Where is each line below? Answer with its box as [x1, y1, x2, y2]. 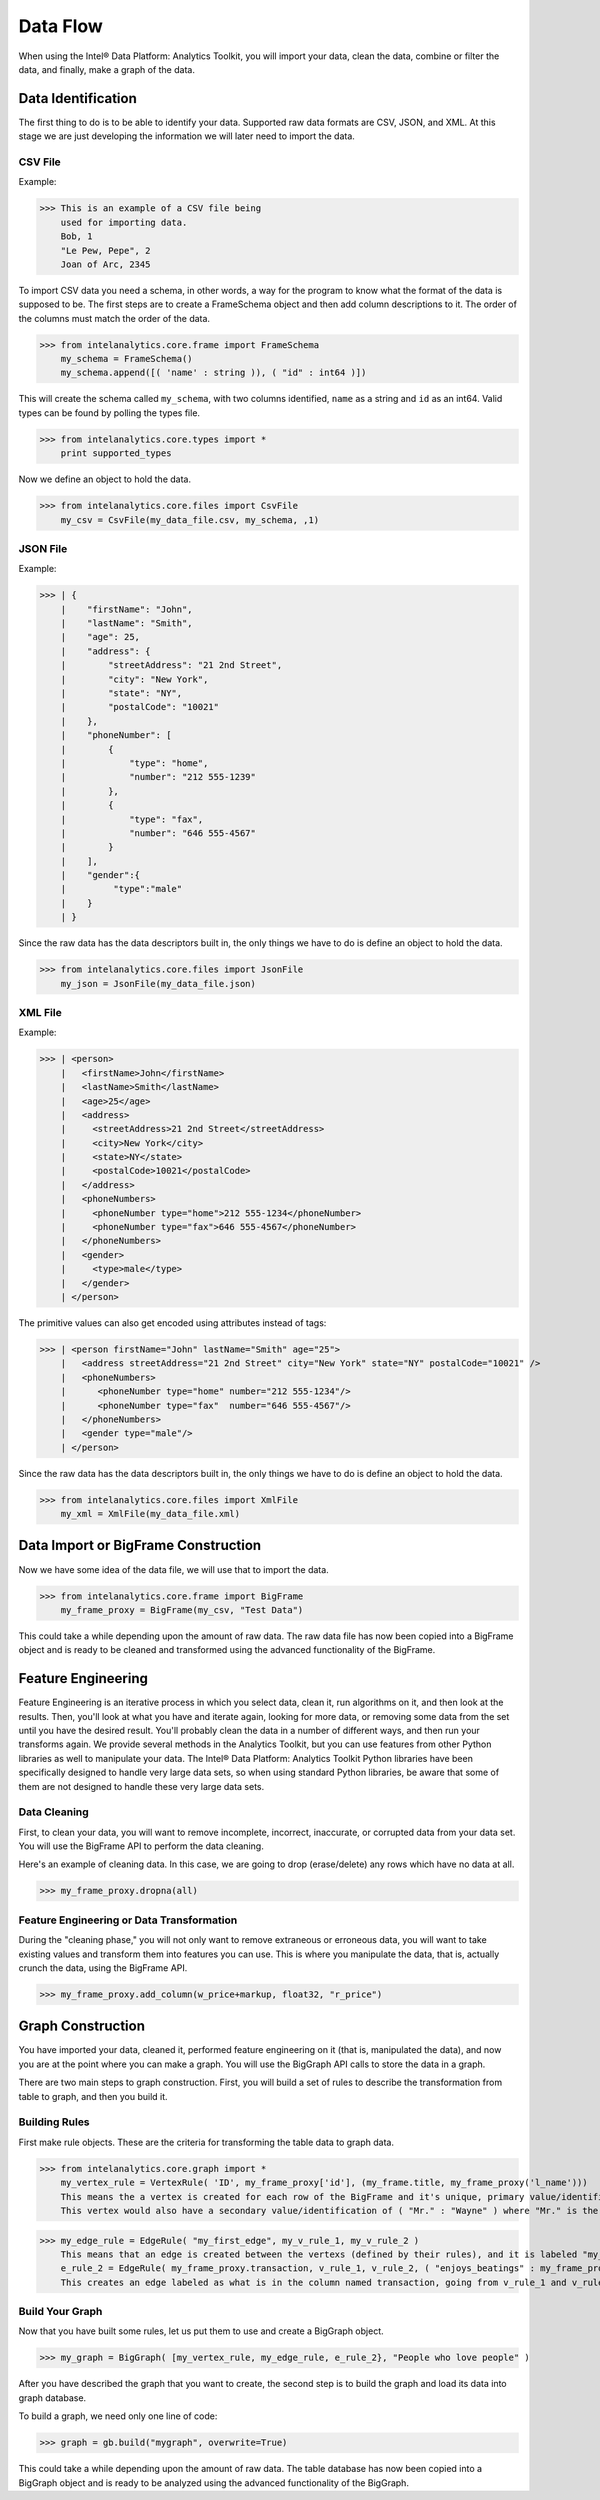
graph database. [18, 2391, 87, 2404]
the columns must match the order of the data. [18, 312, 210, 324]
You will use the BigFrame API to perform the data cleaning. [18, 1840, 264, 1852]
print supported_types [60, 448, 172, 459]
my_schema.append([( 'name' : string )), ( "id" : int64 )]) [60, 367, 367, 379]
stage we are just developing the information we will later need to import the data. [18, 130, 355, 142]
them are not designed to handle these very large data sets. [18, 1780, 265, 1792]
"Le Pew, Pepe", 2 [60, 245, 151, 256]
